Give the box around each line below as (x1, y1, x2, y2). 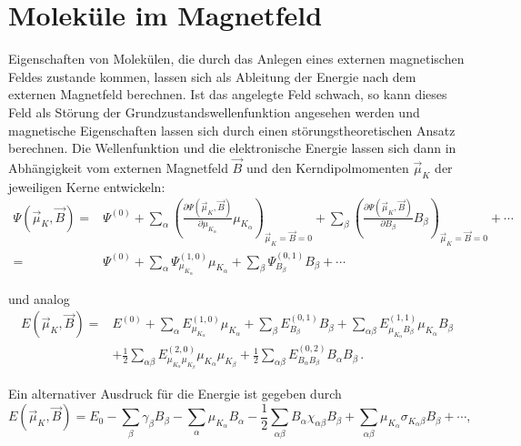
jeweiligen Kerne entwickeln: (8, 177, 165, 196)
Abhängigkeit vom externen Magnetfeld (8, 157, 228, 177)
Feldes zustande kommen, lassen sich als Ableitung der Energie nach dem (8, 66, 416, 86)
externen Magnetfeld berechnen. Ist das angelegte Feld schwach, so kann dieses (8, 85, 447, 104)
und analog (8, 289, 70, 308)
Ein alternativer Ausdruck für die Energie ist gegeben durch (8, 384, 342, 403)
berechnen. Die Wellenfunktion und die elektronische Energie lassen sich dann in (8, 138, 456, 157)
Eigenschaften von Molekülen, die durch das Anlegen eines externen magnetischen (8, 49, 465, 68)
